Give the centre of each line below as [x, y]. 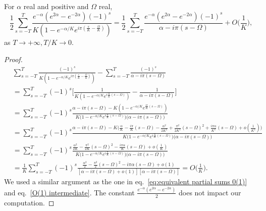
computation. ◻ [29, 202]
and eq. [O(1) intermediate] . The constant [69, 192]
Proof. [13, 59]
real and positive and [56, 6]
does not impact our [210, 192]
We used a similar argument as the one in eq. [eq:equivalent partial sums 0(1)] [126, 181]
